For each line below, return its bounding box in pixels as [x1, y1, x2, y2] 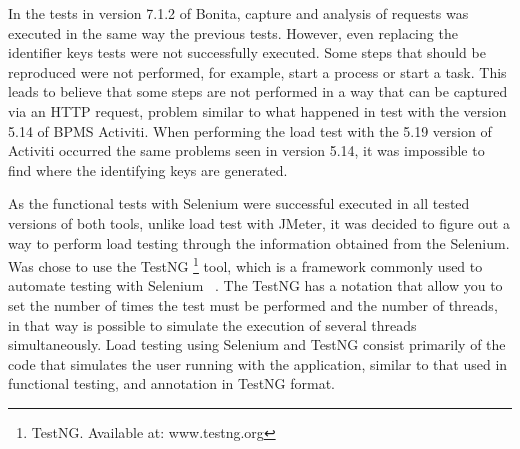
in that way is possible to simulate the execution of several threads [8, 314, 417, 335]
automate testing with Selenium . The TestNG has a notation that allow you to [8, 275, 503, 296]
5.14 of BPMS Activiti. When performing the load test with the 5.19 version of [8, 120, 492, 141]
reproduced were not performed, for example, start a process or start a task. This [8, 61, 507, 82]
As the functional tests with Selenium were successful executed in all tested [8, 193, 470, 214]
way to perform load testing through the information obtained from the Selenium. [8, 232, 510, 253]
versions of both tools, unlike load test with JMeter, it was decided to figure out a [8, 212, 510, 233]
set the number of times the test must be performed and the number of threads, [8, 294, 498, 315]
